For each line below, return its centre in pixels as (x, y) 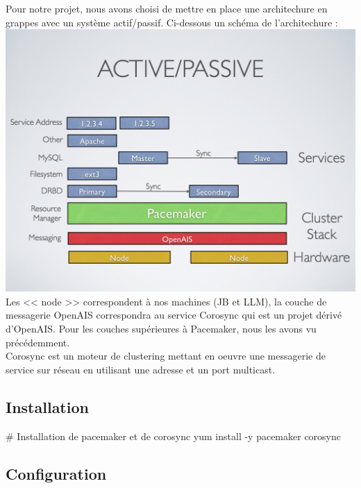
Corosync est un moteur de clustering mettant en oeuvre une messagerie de (166, 356)
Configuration (56, 473)
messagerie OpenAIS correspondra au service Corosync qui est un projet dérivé (174, 315)
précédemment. (38, 342)
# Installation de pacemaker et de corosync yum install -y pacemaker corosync (174, 436)
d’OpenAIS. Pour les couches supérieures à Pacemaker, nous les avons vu (161, 328)
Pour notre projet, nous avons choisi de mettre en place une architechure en (167, 8)
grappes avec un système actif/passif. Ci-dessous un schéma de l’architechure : (172, 22)
